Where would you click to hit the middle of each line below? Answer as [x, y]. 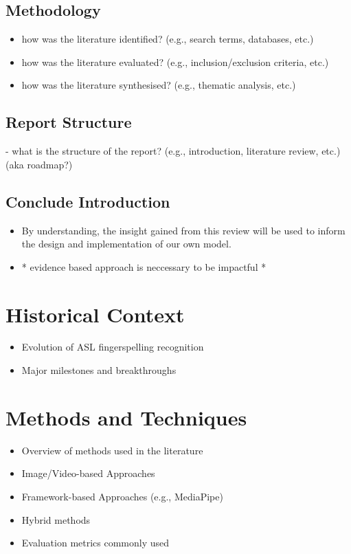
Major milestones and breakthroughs [99, 370]
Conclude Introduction [88, 201]
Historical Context [95, 314]
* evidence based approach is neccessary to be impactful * [144, 266]
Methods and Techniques [126, 417]
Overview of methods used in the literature [112, 450]
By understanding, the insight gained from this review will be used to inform [183, 230]
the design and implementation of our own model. [126, 244]
